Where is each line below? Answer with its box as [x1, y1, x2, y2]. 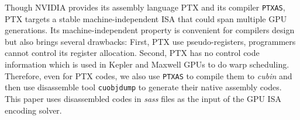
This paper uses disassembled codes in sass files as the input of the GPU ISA [5, 92, 281, 104]
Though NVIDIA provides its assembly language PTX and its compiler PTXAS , [5, 1, 285, 13]
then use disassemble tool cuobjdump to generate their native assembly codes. [5, 81, 282, 93]
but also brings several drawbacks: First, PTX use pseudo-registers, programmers [5, 35, 296, 47]
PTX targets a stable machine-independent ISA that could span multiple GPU [5, 12, 287, 24]
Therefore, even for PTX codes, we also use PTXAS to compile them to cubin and [5, 69, 292, 82]
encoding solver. [5, 104, 62, 116]
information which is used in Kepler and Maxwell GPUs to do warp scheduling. [5, 58, 289, 70]
